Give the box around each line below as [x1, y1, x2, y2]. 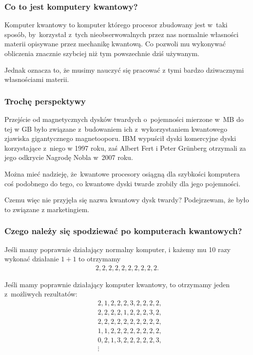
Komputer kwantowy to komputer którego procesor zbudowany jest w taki [4, 20, 228, 30]
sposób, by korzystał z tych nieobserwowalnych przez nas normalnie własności [4, 29, 239, 39]
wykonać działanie [4, 254, 59, 264]
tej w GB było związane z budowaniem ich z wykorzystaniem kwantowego [4, 123, 227, 134]
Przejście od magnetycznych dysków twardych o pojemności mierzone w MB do [4, 114, 244, 124]
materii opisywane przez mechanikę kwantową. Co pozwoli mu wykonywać [4, 39, 226, 49]
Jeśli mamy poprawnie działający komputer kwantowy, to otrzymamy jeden [4, 279, 230, 289]
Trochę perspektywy [4, 95, 86, 107]
